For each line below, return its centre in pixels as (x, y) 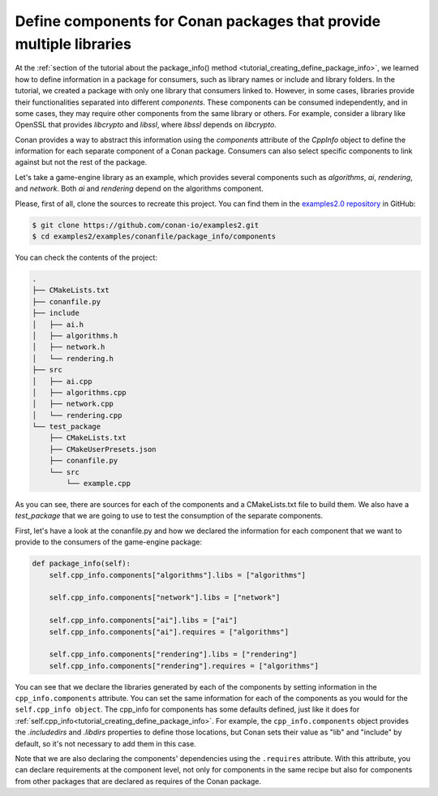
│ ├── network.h (69, 347)
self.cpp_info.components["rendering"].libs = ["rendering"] (173, 654)
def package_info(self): (82, 564)
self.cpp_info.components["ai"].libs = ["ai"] (144, 620)
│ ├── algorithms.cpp (79, 392)
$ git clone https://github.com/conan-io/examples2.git (146, 225)
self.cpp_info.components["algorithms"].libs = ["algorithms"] (178, 575)
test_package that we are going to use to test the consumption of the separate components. (169, 516)
